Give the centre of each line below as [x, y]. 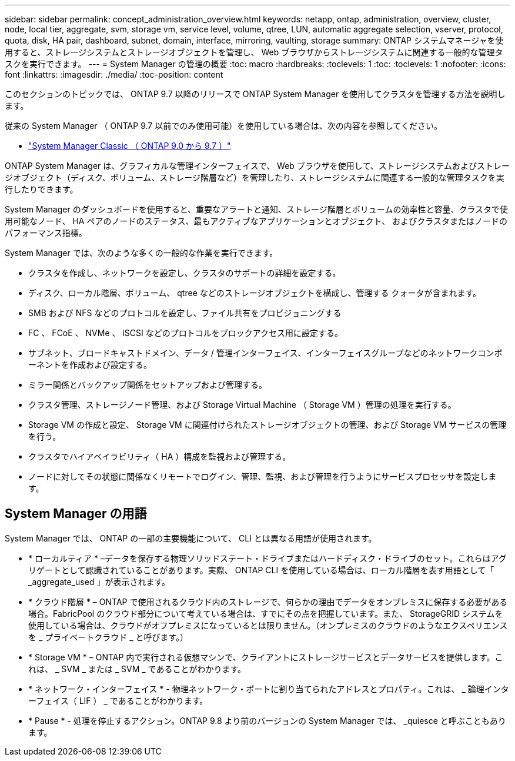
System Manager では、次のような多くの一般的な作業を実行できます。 [141, 253]
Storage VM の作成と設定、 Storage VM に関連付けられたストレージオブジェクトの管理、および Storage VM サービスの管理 [267, 425]
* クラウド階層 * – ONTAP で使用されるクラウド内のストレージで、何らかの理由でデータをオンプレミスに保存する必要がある [268, 602]
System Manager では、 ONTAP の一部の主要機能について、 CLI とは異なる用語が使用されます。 [191, 538]
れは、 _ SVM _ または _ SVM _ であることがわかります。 [137, 669]
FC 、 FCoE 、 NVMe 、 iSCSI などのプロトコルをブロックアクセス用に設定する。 [186, 333]
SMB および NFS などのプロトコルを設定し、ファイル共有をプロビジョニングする [185, 313]
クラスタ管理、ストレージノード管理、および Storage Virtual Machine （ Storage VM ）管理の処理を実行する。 [242, 405]
